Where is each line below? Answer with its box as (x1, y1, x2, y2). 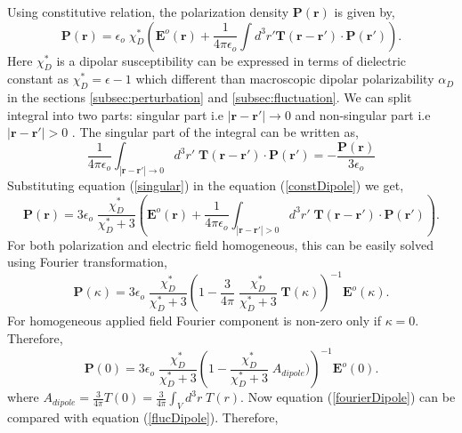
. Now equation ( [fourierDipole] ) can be (240, 388, 456, 406)
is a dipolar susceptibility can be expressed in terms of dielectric (56, 51, 407, 69)
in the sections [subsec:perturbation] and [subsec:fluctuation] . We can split (7, 88, 412, 107)
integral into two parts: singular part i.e (7, 105, 223, 124)
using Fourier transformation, (7, 253, 167, 271)
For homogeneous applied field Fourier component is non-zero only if (7, 311, 381, 330)
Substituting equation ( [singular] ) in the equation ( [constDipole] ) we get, (7, 176, 404, 195)
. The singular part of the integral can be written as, (71, 123, 359, 141)
